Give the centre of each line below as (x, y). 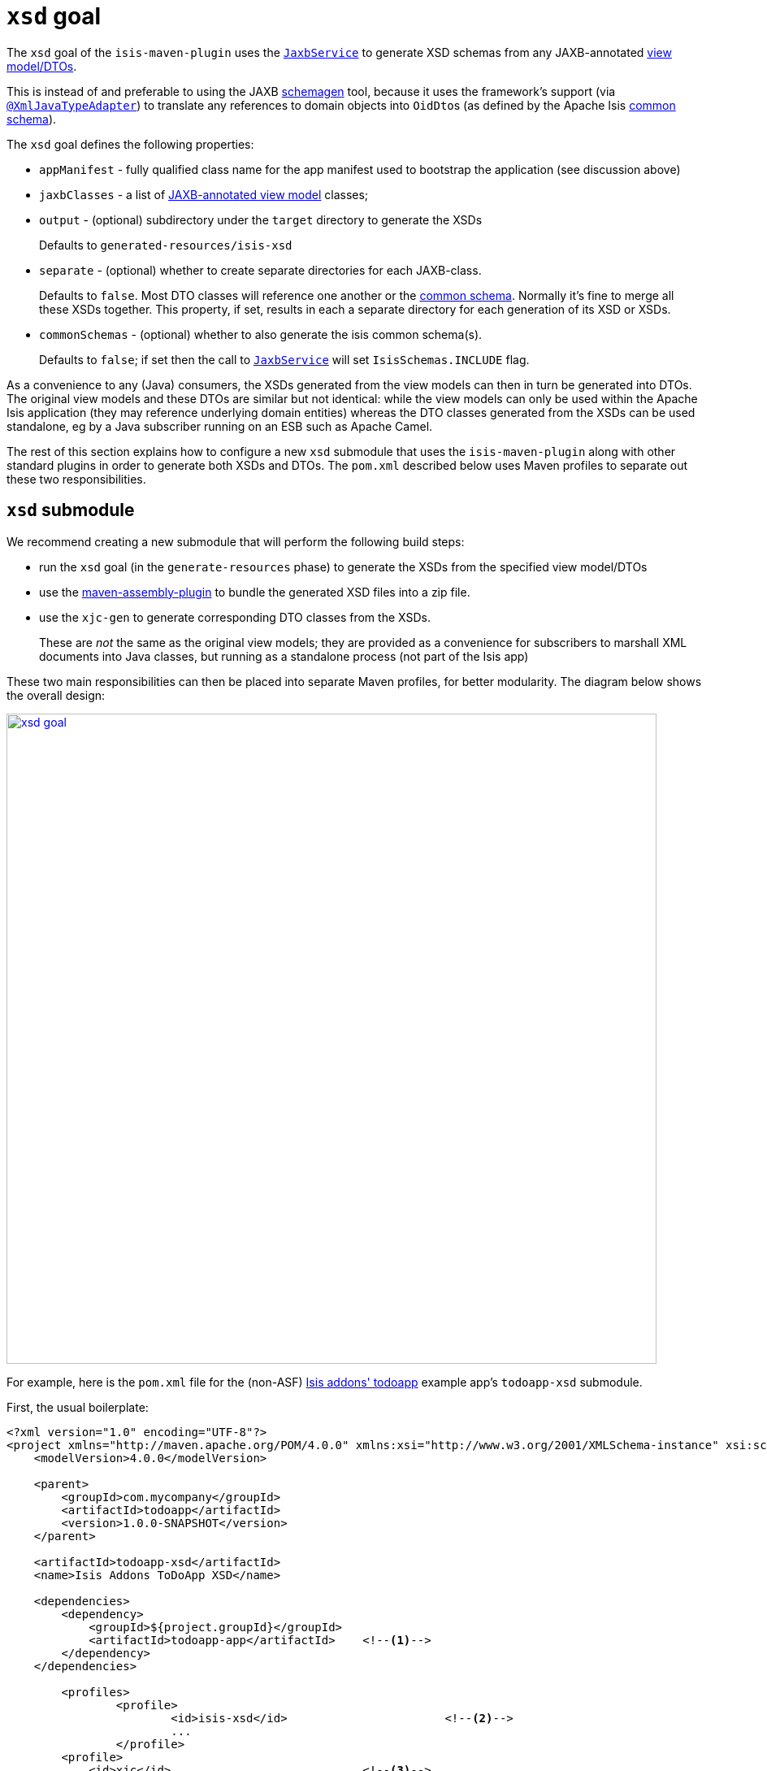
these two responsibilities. (76, 479)
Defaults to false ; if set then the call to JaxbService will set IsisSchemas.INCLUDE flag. (284, 359)
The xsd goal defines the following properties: (130, 144)
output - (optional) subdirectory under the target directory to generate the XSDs (261, 219)
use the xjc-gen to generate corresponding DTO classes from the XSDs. (235, 617)
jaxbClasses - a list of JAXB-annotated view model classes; (204, 194)
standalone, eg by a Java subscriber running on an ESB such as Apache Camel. (220, 426)
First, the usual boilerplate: (78, 1407)
